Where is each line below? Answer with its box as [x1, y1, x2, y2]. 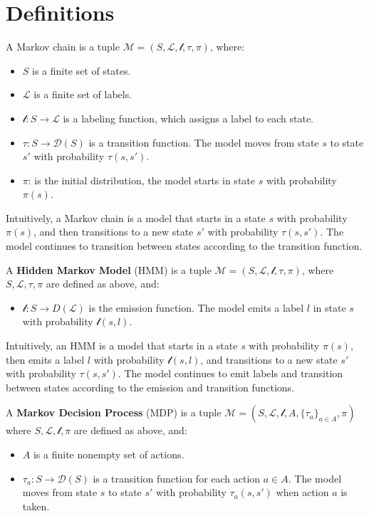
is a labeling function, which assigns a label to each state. [63, 110, 313, 125]
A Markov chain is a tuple [6, 39, 120, 54]
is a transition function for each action [93, 470, 261, 485]
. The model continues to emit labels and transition [118, 366, 343, 381]
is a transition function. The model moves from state [88, 135, 319, 149]
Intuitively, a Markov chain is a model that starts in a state [6, 210, 266, 225]
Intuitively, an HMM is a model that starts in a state [6, 338, 238, 353]
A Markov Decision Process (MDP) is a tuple [6, 405, 222, 420]
